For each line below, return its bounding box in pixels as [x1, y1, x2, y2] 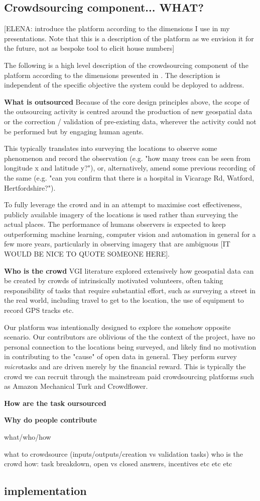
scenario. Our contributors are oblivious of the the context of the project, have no [4, 331, 255, 342]
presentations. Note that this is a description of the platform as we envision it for [4, 33, 254, 43]
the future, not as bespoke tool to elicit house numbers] [4, 43, 175, 53]
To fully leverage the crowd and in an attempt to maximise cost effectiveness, [4, 199, 242, 210]
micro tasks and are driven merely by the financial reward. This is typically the [4, 361, 246, 372]
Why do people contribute [4, 414, 97, 425]
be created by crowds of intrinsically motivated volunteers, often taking [4, 275, 223, 286]
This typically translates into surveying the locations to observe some [4, 143, 217, 153]
